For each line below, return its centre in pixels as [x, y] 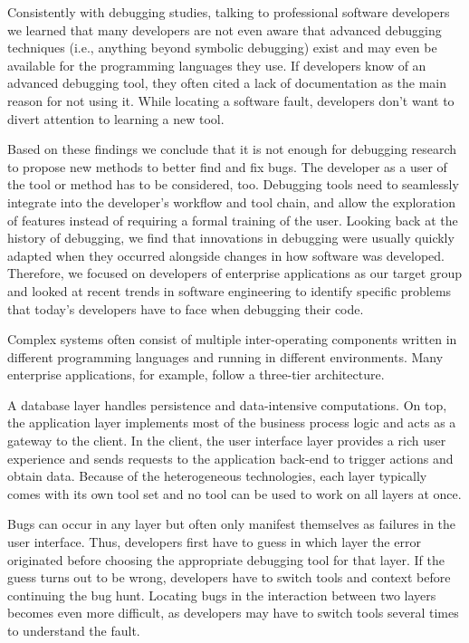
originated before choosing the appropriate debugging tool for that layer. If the [226, 559]
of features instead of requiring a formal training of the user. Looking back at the [233, 220]
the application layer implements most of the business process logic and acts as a [232, 422]
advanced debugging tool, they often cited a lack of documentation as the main [227, 83]
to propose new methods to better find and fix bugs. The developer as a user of [227, 166]
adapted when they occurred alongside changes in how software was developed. [226, 255]
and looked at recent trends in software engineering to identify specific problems [230, 290]
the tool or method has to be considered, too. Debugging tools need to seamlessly [233, 184]
